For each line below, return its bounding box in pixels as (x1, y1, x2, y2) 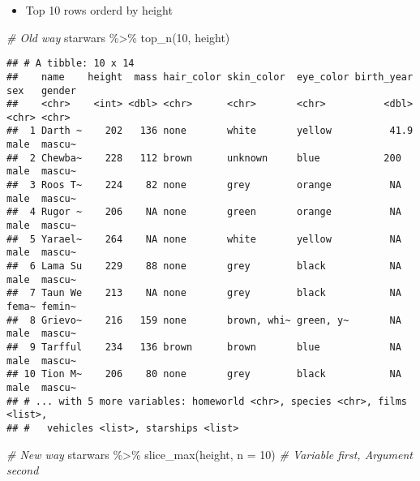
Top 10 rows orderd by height (25, 2, 173, 18)
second (6, 462, 39, 479)
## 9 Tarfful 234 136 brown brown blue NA (6, 341, 401, 353)
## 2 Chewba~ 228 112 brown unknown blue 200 (6, 152, 401, 164)
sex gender (6, 84, 76, 97)
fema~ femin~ (6, 301, 76, 312)
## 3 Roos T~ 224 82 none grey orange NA (6, 179, 401, 191)
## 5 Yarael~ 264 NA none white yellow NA (6, 233, 401, 245)
